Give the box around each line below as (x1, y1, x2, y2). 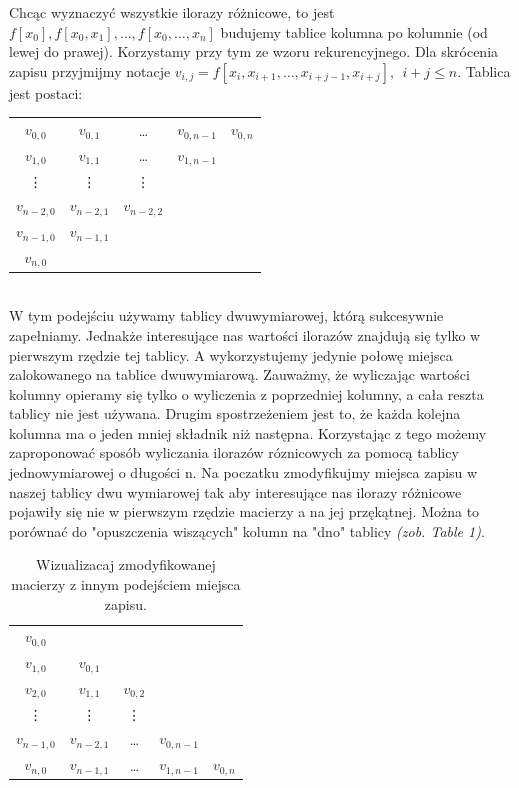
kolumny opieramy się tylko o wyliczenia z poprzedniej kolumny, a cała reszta (9, 383, 484, 404)
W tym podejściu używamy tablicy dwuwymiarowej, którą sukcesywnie (9, 305, 444, 326)
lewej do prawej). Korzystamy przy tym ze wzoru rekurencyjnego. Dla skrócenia (9, 41, 499, 62)
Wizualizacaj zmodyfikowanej (36, 554, 216, 575)
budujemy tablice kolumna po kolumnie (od (220, 21, 488, 42)
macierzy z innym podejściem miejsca (11, 574, 241, 595)
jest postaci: (9, 82, 83, 103)
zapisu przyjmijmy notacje (9, 60, 171, 81)
